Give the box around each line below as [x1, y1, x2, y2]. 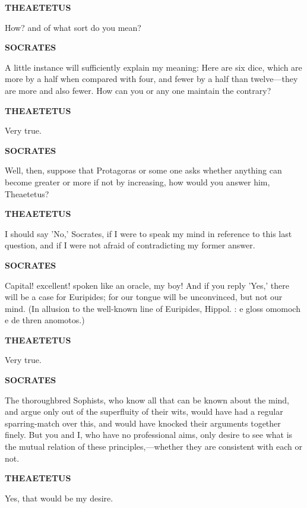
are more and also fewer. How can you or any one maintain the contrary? [5, 84, 271, 96]
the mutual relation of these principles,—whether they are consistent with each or [5, 440, 302, 453]
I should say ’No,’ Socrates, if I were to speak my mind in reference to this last [5, 227, 292, 239]
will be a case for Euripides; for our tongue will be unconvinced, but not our [5, 291, 283, 303]
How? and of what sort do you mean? [5, 21, 141, 33]
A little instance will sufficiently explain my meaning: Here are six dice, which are [5, 61, 302, 73]
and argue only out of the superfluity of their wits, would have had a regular [5, 405, 283, 418]
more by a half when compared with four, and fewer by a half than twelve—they [5, 72, 298, 85]
